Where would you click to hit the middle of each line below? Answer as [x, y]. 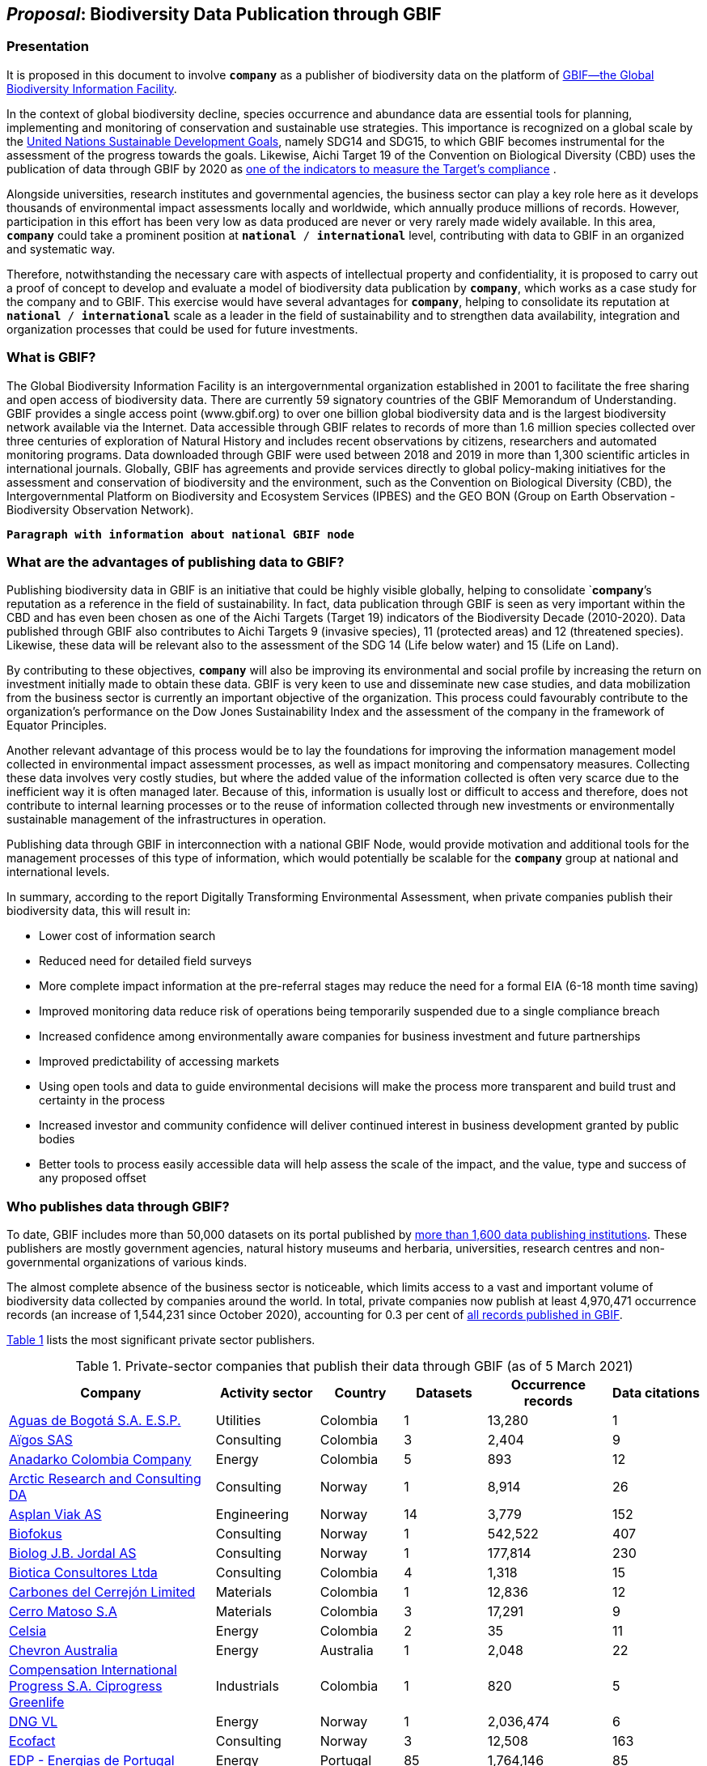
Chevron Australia [64, 1651]
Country [360, 1393]
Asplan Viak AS [55, 1515]
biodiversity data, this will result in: [99, 911]
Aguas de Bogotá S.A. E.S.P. [95, 1421]
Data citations [656, 1393]
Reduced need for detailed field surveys [146, 961]
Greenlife [37, 1702]
